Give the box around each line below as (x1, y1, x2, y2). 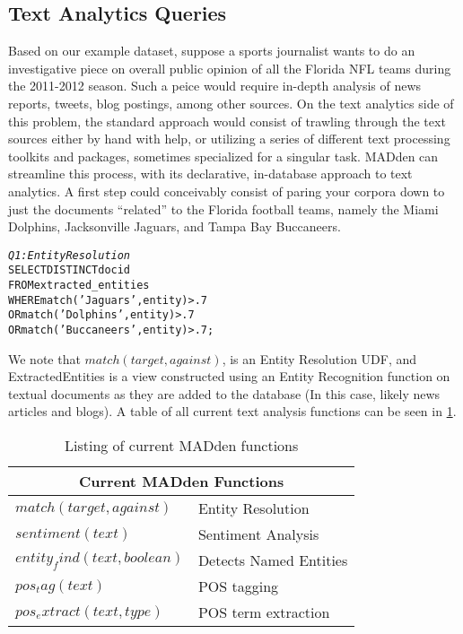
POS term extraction (197, 602, 330, 623)
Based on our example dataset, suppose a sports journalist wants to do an (8, 41, 415, 60)
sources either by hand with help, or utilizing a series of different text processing (8, 129, 450, 148)
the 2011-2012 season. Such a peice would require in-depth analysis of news (8, 76, 422, 95)
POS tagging (197, 576, 279, 597)
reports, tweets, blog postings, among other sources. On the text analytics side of (8, 93, 454, 112)
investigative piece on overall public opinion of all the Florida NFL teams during (8, 58, 451, 77)
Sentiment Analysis (197, 524, 319, 545)
